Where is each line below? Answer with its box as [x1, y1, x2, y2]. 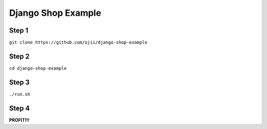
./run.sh [9, 91, 31, 97]
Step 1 [9, 26, 29, 35]
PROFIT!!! [9, 117, 30, 123]
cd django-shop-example [9, 65, 67, 71]
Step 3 [9, 78, 30, 86]
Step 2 [9, 52, 30, 60]
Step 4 [9, 104, 30, 112]
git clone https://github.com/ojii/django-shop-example [9, 40, 148, 45]
